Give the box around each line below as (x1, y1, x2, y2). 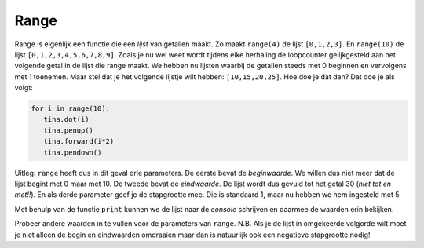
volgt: (14, 83, 33, 93)
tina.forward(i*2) (43, 137, 115, 146)
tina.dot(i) (43, 115, 90, 124)
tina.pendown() (43, 148, 102, 157)
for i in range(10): (31, 104, 110, 113)
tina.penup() (43, 126, 94, 135)
